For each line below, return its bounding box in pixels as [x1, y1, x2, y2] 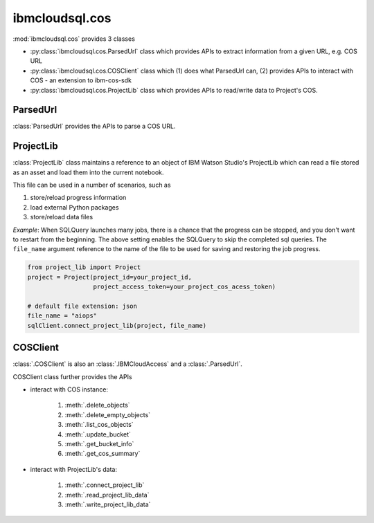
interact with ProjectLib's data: [30, 465, 118, 473]
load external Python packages [30, 203, 119, 211]
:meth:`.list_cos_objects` [64, 421, 134, 429]
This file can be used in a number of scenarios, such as [12, 181, 171, 190]
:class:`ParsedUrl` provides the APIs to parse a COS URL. [12, 122, 176, 131]
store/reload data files [30, 213, 93, 221]
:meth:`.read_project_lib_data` [64, 490, 150, 499]
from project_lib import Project [27, 264, 141, 271]
